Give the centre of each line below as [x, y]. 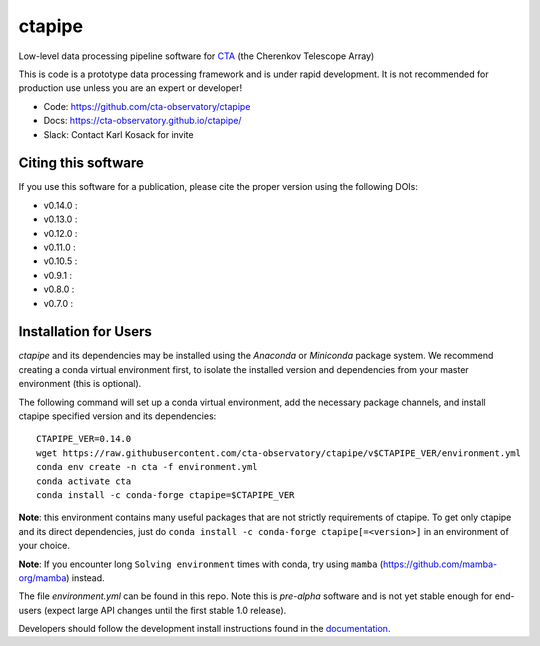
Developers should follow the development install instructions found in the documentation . [204, 629]
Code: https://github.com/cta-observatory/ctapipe [147, 106]
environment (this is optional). [80, 384]
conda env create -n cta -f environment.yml [147, 467]
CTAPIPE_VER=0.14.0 [84, 439]
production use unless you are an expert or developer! [130, 88]
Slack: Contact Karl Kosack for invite [118, 134]
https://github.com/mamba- [440, 564]
